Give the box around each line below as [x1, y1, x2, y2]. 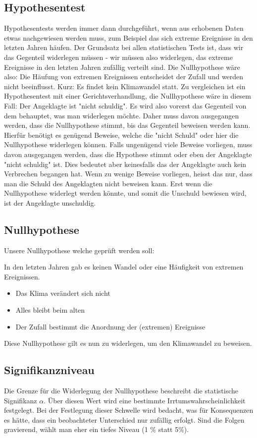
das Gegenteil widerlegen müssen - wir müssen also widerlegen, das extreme [4, 52, 233, 62]
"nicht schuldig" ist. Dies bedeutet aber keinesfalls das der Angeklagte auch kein [4, 159, 247, 169]
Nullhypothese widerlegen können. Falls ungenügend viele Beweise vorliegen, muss [4, 139, 253, 150]
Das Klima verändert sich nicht [15, 288, 110, 298]
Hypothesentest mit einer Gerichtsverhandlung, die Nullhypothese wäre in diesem [4, 91, 251, 101]
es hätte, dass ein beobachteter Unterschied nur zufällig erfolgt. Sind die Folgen [4, 414, 245, 425]
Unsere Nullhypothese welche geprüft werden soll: [4, 245, 154, 255]
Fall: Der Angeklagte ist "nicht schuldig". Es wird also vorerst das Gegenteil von [4, 100, 247, 110]
